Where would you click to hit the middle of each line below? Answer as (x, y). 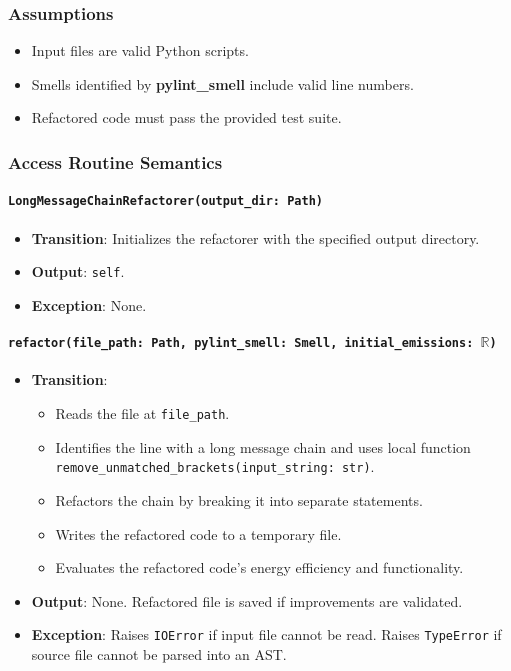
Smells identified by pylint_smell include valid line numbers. (222, 83)
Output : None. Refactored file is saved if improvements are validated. (247, 600)
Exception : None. (89, 304)
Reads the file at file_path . (142, 413)
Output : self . (78, 271)
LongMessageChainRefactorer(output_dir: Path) (165, 201)
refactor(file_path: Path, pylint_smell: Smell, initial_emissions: (241, 343)
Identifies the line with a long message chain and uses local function (263, 446)
